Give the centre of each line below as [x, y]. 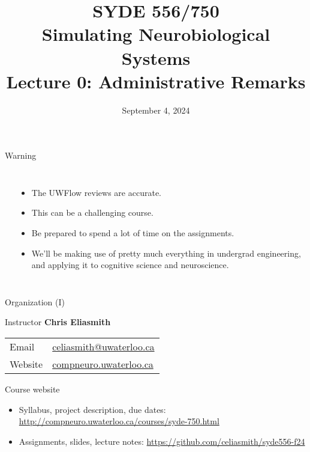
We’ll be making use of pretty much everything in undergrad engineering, [166, 253]
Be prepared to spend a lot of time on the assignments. [133, 233]
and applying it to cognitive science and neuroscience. [130, 265]
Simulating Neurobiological [156, 34]
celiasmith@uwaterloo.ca [103, 347]
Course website [32, 389]
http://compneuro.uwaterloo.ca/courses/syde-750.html [119, 421]
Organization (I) [35, 301]
